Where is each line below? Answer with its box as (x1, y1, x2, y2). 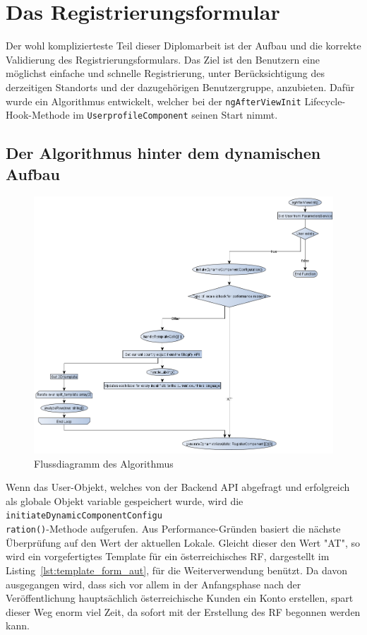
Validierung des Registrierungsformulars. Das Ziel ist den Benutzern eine (6, 52, 320, 66)
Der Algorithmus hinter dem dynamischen (6, 142, 321, 164)
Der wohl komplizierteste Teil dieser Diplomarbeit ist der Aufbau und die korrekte (6, 38, 361, 53)
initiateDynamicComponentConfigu (6, 511, 162, 521)
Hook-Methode (6, 107, 70, 122)
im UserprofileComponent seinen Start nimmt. (73, 107, 278, 122)
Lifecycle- (304, 93, 346, 108)
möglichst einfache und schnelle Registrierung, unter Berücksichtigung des (6, 66, 325, 81)
